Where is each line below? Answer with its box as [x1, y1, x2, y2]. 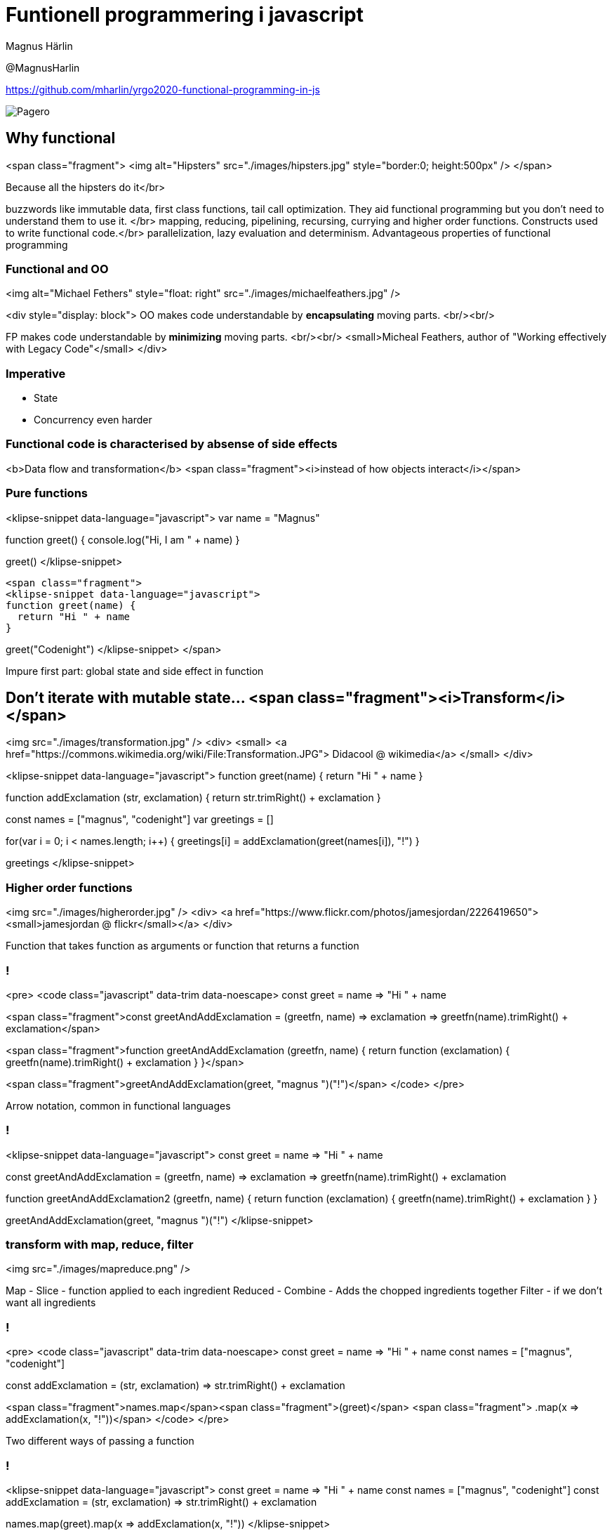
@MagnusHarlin [6, 61, 80, 74]
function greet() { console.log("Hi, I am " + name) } [6, 533, 240, 546]
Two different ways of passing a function [6, 1435, 194, 1447]
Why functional [6, 129, 116, 147]
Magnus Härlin [6, 39, 73, 52]
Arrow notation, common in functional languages [6, 1099, 231, 1112]
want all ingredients [6, 1296, 96, 1309]
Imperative [6, 366, 66, 381]
